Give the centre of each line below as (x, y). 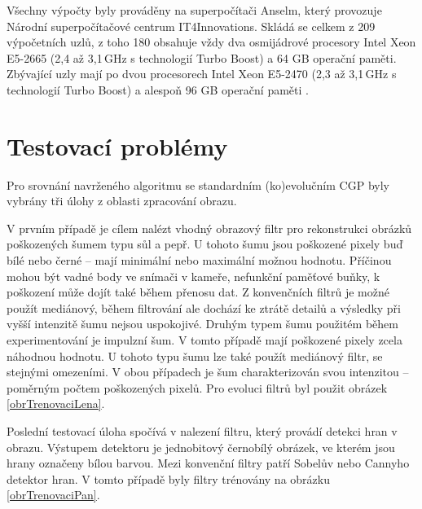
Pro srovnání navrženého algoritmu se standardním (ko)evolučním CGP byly (198, 184)
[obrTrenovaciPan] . (53, 495)
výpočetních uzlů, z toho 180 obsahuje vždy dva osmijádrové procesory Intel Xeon (211, 42)
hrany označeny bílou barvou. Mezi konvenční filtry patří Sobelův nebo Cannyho (208, 463)
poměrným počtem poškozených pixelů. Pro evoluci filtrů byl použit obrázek (197, 387)
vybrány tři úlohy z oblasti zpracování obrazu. (122, 201)
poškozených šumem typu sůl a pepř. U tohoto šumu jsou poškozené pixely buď (205, 244)
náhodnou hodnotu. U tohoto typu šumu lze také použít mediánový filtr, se (195, 355)
